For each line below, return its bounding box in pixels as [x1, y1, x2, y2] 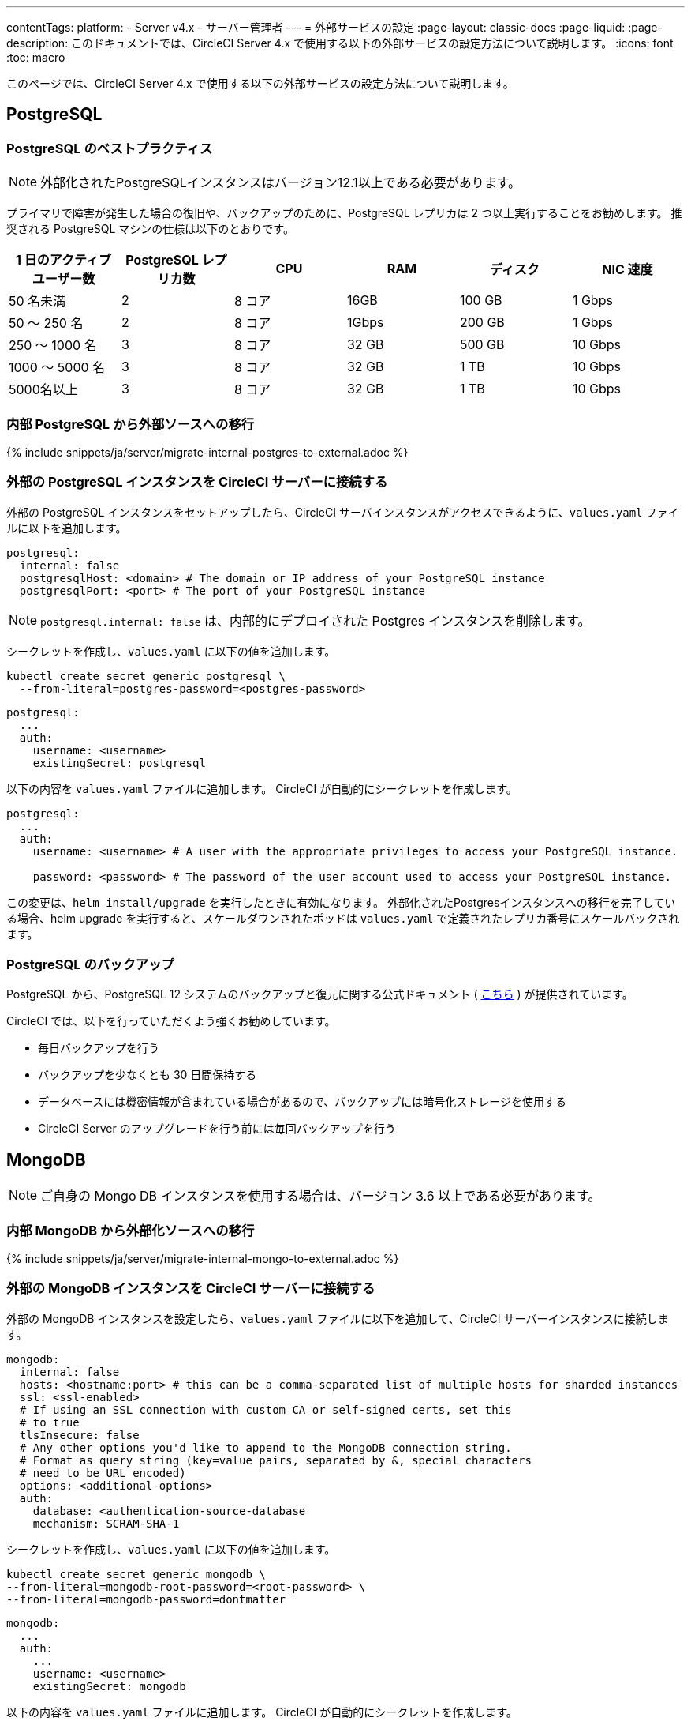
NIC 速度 [602, 261, 653, 278]
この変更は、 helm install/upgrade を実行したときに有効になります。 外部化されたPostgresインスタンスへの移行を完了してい [6, 895, 676, 909]
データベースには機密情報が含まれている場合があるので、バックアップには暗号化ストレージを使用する [38, 1095, 567, 1109]
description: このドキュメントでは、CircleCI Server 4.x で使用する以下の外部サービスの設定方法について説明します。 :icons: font [6, 36, 674, 50]
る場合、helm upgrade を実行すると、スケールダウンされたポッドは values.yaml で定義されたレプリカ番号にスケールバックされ [6, 911, 680, 925]
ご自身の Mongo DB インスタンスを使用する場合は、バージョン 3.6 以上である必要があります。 [40, 1188, 601, 1204]
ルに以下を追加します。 [6, 521, 127, 535]
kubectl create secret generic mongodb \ [6, 1567, 266, 1580]
